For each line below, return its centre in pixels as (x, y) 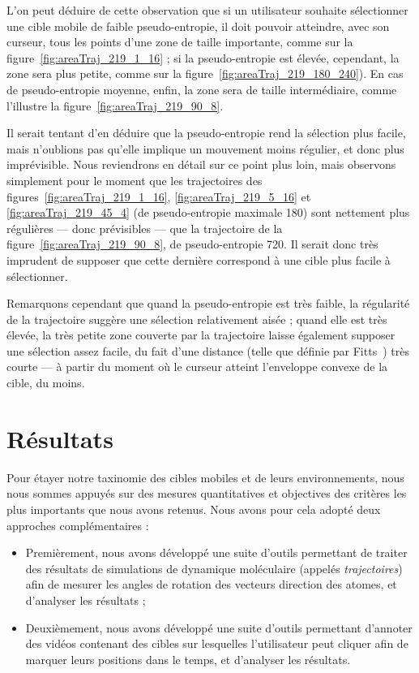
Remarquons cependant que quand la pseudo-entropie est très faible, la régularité (208, 303)
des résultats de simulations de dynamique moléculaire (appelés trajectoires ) (214, 568)
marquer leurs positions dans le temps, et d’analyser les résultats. (188, 659)
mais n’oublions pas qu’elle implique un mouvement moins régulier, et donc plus (205, 148)
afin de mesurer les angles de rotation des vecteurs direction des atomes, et (211, 584)
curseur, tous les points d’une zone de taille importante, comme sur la (180, 42)
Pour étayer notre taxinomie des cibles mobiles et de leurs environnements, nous (205, 477)
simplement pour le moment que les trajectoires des (135, 180)
